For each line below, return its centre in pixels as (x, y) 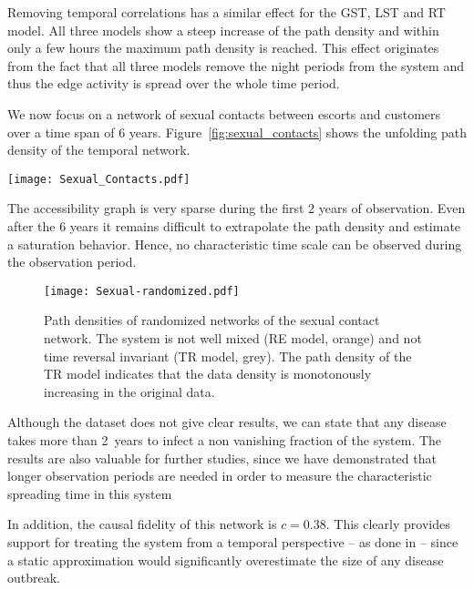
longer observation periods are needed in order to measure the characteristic (220, 476)
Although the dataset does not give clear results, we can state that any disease (227, 422)
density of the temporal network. (99, 150)
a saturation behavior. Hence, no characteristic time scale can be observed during (235, 244)
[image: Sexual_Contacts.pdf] (99, 179)
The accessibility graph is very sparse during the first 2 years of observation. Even (237, 208)
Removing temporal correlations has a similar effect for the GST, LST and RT (227, 12)
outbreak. (34, 578)
